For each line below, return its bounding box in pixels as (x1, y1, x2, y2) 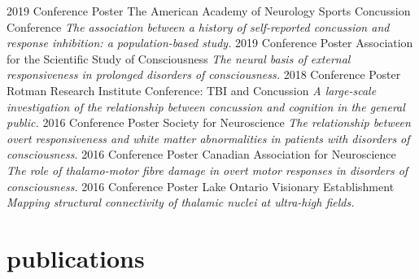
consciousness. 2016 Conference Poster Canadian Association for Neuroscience (7, 146, 396, 163)
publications (7, 241, 145, 274)
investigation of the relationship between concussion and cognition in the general (7, 98, 405, 115)
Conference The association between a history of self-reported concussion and (7, 18, 390, 35)
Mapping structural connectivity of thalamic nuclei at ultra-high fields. (7, 194, 355, 211)
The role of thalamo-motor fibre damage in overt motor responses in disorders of (7, 161, 408, 178)
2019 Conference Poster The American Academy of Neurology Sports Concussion (7, 2, 411, 19)
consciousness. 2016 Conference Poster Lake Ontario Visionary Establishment (7, 177, 395, 194)
